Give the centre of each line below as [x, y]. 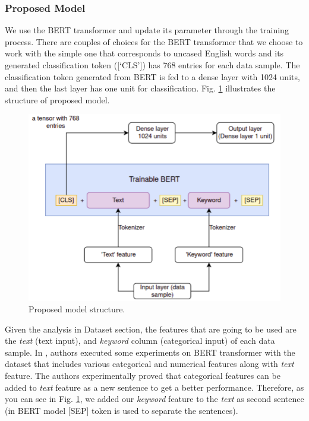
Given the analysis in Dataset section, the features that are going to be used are [151, 329]
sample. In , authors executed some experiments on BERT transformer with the [150, 352]
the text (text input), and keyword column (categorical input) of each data [140, 341]
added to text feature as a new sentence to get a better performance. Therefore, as [154, 387]
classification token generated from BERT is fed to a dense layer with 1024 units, [152, 76]
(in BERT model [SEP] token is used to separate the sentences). [122, 410]
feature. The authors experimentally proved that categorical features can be [143, 376]
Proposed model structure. [77, 309]
